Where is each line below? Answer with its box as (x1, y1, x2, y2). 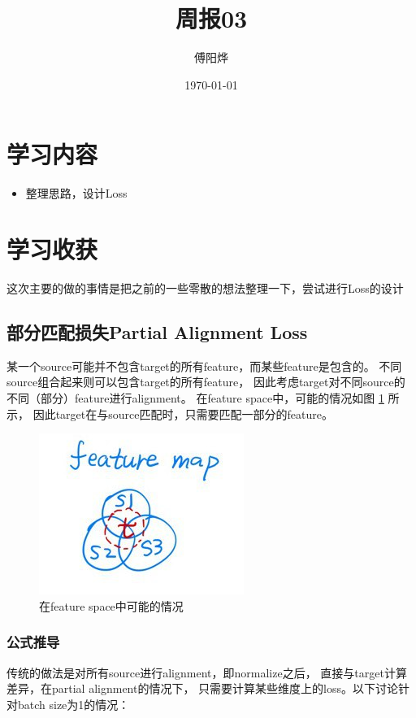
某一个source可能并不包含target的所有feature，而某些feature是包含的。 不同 (6, 357, 402, 374)
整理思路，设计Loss (25, 185, 128, 202)
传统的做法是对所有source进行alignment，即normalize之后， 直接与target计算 (6, 664, 407, 681)
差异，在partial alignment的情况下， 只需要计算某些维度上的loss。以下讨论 (6, 680, 399, 697)
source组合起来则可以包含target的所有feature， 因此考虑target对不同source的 (6, 373, 405, 390)
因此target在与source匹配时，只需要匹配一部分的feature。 (32, 405, 333, 422)
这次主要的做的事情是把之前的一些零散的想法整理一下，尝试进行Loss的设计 (6, 279, 404, 296)
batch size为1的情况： (17, 695, 130, 712)
